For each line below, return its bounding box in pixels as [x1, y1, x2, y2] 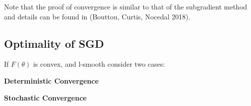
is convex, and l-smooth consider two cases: [33, 59, 165, 69]
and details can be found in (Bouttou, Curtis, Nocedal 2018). [4, 11, 191, 21]
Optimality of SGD [4, 35, 104, 51]
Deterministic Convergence [4, 75, 99, 86]
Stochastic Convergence [4, 92, 87, 103]
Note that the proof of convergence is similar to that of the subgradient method [4, 1, 248, 11]
